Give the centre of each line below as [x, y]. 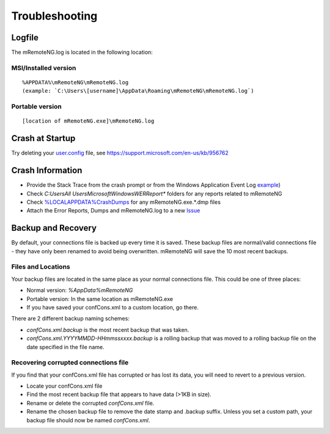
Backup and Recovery [54, 228]
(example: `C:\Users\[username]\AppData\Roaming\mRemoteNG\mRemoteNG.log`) [138, 91]
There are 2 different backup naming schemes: [70, 319]
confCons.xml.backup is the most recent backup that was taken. [108, 330]
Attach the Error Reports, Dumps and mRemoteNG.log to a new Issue [113, 211]
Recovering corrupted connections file [70, 363]
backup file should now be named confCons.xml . [88, 420]
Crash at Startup [43, 138]
